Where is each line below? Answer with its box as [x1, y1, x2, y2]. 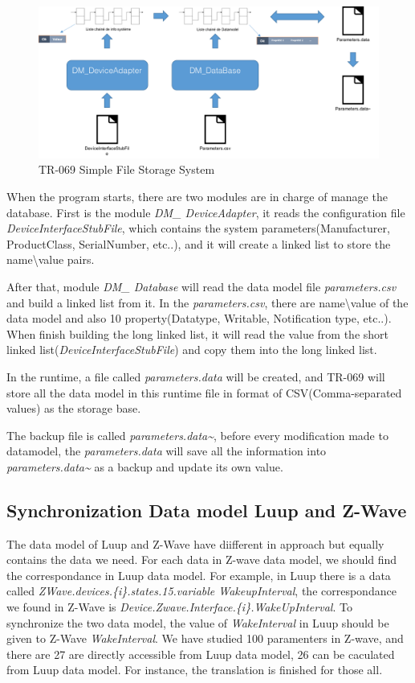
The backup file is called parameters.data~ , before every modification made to [6, 426, 389, 443]
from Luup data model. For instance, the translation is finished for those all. [6, 661, 383, 678]
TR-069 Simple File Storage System [39, 161, 215, 178]
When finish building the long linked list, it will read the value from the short [6, 325, 389, 342]
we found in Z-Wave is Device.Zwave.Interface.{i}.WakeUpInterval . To [6, 599, 352, 615]
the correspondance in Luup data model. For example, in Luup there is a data [6, 566, 391, 583]
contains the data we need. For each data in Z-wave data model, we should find [6, 551, 397, 568]
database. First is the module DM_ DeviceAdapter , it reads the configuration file [6, 204, 405, 220]
